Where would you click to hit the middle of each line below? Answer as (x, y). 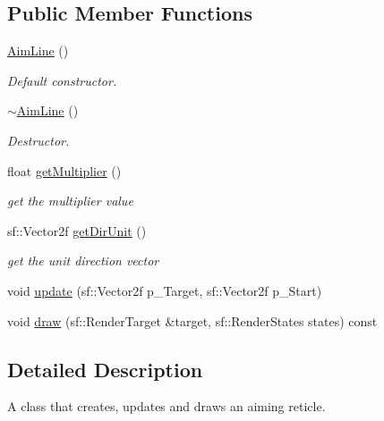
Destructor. (38, 140)
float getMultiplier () (64, 170)
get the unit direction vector (83, 261)
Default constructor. (62, 80)
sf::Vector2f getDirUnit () (77, 230)
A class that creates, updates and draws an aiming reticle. (166, 406)
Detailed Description (105, 369)
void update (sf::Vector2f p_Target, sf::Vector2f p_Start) (165, 290)
